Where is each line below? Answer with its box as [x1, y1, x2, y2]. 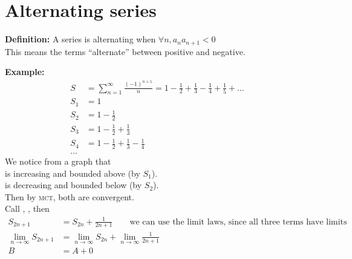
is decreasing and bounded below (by [5, 179, 142, 191]
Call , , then [5, 202, 50, 215]
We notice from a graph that [5, 155, 111, 168]
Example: [5, 65, 45, 78]
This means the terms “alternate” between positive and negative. [5, 45, 246, 57]
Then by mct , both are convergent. [5, 190, 134, 203]
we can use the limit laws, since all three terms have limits [129, 217, 347, 226]
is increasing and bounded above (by [5, 166, 140, 179]
